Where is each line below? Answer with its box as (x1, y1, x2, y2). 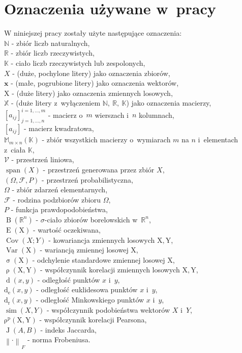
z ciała (4, 144, 26, 155)
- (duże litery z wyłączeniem (11, 97, 101, 108)
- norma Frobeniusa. (27, 334, 90, 345)
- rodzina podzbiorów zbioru (13, 194, 101, 205)
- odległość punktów (37, 274, 100, 285)
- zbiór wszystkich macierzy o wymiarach (42, 134, 171, 145)
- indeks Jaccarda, (40, 324, 97, 335)
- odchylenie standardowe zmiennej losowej (32, 254, 165, 265)
